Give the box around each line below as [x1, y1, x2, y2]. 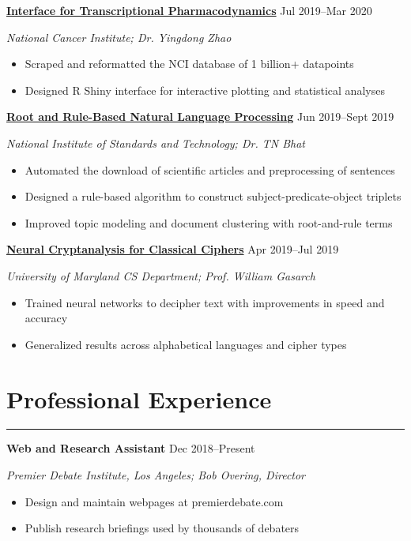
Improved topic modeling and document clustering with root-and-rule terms [25, 214, 393, 231]
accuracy [25, 310, 68, 326]
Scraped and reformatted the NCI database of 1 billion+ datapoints [25, 55, 354, 72]
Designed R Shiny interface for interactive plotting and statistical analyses [25, 81, 385, 98]
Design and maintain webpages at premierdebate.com [25, 493, 284, 509]
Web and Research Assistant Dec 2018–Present [6, 440, 255, 456]
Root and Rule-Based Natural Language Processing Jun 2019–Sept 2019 [6, 108, 394, 125]
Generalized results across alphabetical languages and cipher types [25, 336, 347, 352]
